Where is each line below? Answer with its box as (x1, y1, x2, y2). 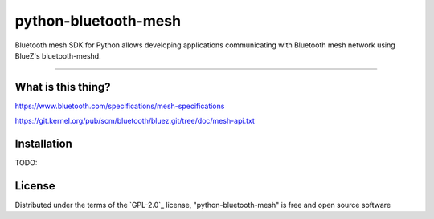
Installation (14, 137, 72, 151)
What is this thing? (14, 80, 111, 94)
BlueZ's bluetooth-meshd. (14, 51, 101, 60)
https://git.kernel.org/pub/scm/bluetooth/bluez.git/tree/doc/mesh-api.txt (14, 116, 255, 126)
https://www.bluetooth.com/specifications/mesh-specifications (14, 101, 225, 111)
